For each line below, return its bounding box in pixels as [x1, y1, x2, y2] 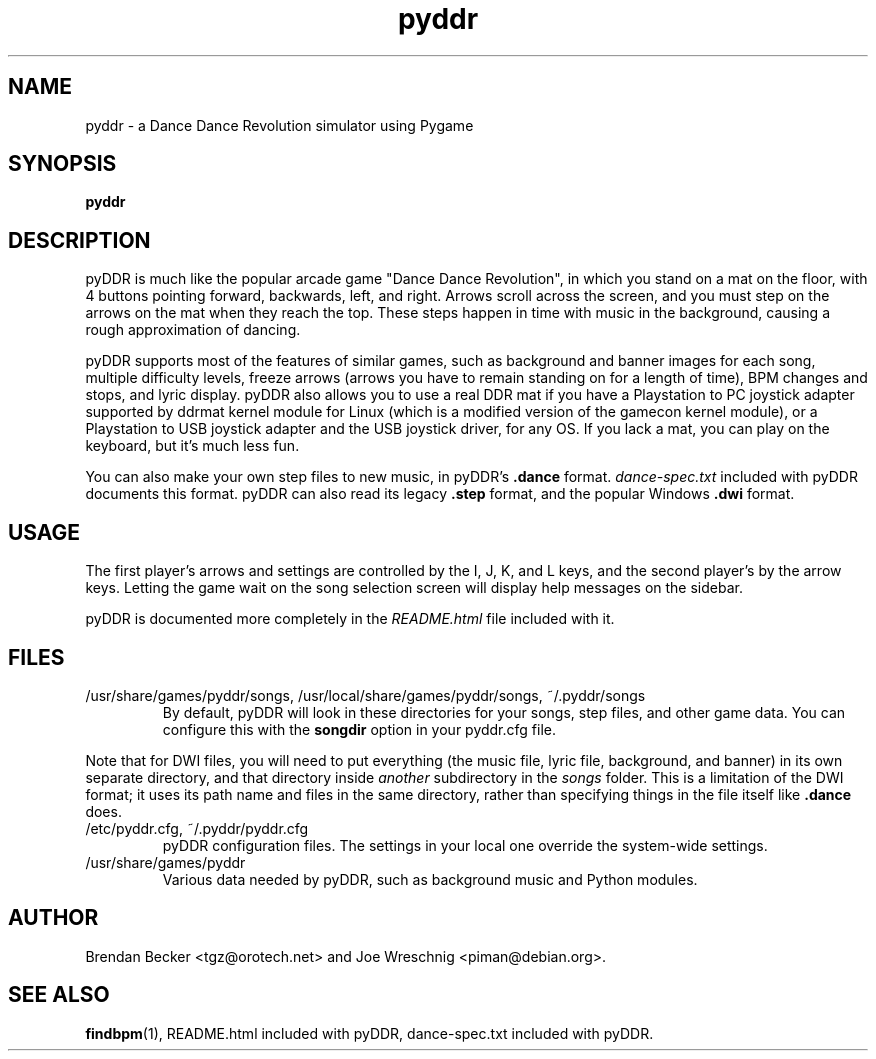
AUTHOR [8, 905, 99, 931]
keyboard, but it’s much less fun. [85, 437, 300, 455]
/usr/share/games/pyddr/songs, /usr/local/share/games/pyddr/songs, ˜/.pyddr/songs [85, 686, 646, 704]
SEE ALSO [8, 982, 110, 1008]
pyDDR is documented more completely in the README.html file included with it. [85, 610, 615, 628]
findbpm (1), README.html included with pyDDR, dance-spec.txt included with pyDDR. [85, 1024, 654, 1042]
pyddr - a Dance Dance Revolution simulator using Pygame [85, 116, 474, 134]
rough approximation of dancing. [85, 321, 301, 339]
